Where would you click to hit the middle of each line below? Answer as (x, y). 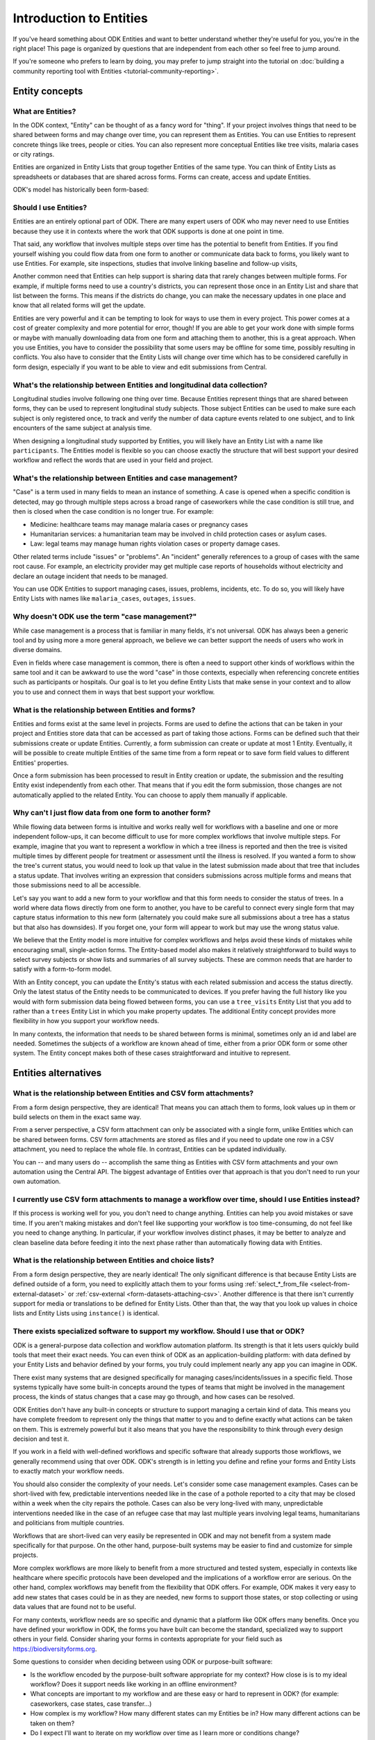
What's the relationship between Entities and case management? (125, 478)
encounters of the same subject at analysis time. (82, 428)
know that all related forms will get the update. (79, 306)
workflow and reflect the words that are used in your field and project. (113, 460)
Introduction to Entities (81, 18)
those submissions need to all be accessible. (77, 885)
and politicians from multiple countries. (69, 1523)
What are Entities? (44, 111)
